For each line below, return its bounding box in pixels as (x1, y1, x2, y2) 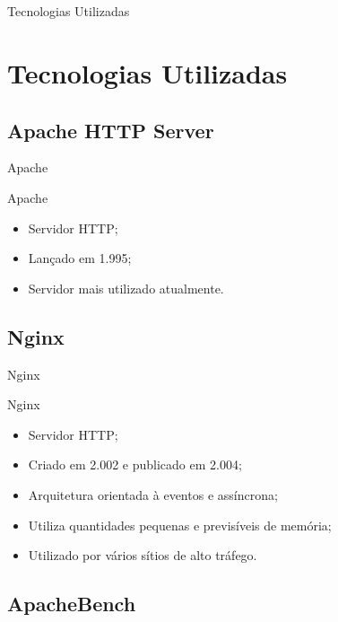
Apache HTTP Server (7, 116, 214, 144)
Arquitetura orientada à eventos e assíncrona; (28, 485, 278, 504)
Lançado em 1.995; (28, 249, 132, 267)
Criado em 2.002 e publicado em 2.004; (28, 455, 242, 474)
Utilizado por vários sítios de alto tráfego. (28, 546, 257, 565)
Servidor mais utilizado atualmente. (28, 278, 224, 297)
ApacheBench (7, 590, 136, 618)
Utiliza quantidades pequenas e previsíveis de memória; (28, 515, 332, 534)
